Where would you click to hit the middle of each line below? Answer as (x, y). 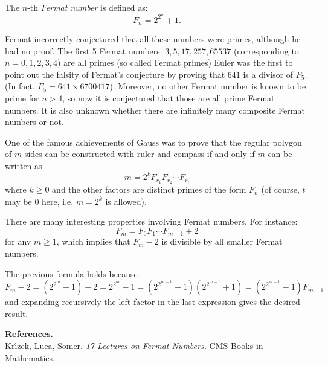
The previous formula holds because (71, 273)
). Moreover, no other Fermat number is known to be (208, 86)
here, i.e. (58, 201)
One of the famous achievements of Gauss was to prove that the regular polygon (153, 142)
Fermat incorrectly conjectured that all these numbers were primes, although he (153, 39)
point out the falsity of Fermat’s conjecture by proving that (115, 74)
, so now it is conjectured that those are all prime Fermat (169, 98)
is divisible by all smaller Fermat (222, 241)
